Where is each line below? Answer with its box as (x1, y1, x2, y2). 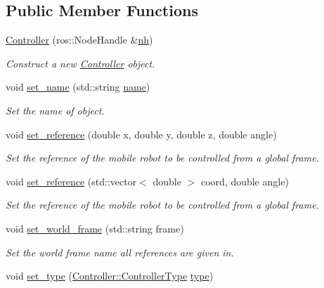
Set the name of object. (6, 103, 105, 117)
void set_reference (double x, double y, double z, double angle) (6, 126, 277, 141)
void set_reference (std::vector (6, 174, 137, 188)
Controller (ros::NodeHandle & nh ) (6, 32, 153, 47)
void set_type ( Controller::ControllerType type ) (6, 268, 214, 283)
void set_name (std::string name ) (6, 79, 150, 94)
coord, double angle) (200, 174, 289, 188)
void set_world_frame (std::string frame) (6, 221, 184, 235)
